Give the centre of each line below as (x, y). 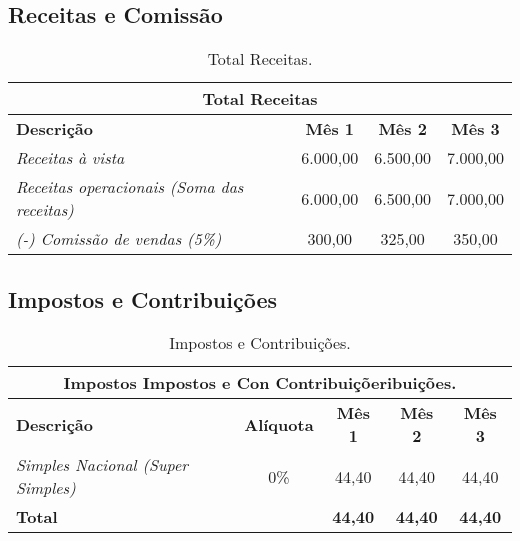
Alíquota (279, 424)
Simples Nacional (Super (102, 465)
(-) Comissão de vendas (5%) (119, 239)
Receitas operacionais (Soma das (130, 187)
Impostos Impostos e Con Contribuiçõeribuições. (260, 383)
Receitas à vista (70, 158)
